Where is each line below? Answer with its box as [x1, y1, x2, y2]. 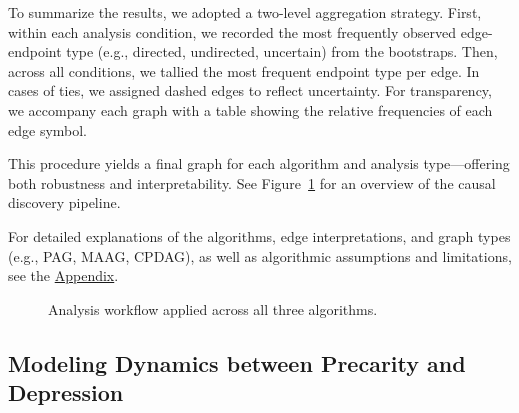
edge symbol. [8, 119, 88, 140]
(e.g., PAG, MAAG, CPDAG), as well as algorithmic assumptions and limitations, [8, 245, 512, 266]
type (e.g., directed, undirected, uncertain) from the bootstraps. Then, [66, 41, 498, 62]
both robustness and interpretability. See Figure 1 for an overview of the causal [8, 172, 496, 193]
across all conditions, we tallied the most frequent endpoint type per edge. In [8, 60, 480, 81]
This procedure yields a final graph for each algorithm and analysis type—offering [8, 153, 510, 174]
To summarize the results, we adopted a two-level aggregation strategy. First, [8, 2, 482, 22]
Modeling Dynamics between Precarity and [8, 347, 466, 378]
